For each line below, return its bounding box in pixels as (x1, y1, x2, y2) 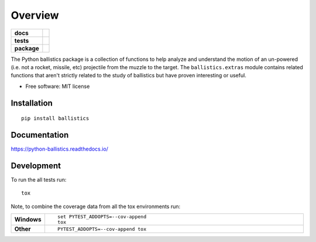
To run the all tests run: (11, 176, 67, 183)
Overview (11, 9, 59, 22)
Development (11, 161, 61, 171)
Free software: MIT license (25, 83, 90, 90)
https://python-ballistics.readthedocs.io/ (11, 145, 108, 152)
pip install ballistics (21, 115, 90, 122)
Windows (14, 216, 42, 224)
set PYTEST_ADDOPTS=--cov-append (57, 214, 146, 220)
